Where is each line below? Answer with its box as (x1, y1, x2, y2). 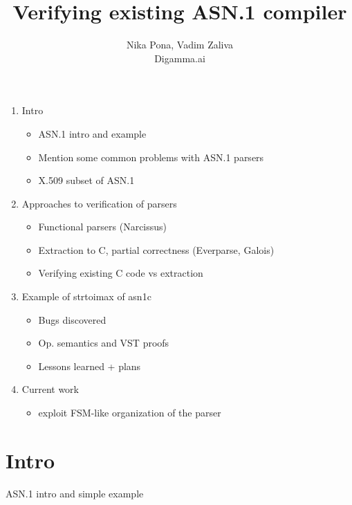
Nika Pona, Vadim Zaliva (126, 37, 234, 52)
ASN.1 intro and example (38, 126, 147, 140)
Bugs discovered (38, 312, 106, 327)
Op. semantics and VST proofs (38, 336, 169, 350)
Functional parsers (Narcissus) (38, 219, 167, 234)
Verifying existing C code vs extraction (38, 266, 203, 280)
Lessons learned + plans (38, 358, 141, 373)
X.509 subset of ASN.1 (38, 173, 135, 187)
